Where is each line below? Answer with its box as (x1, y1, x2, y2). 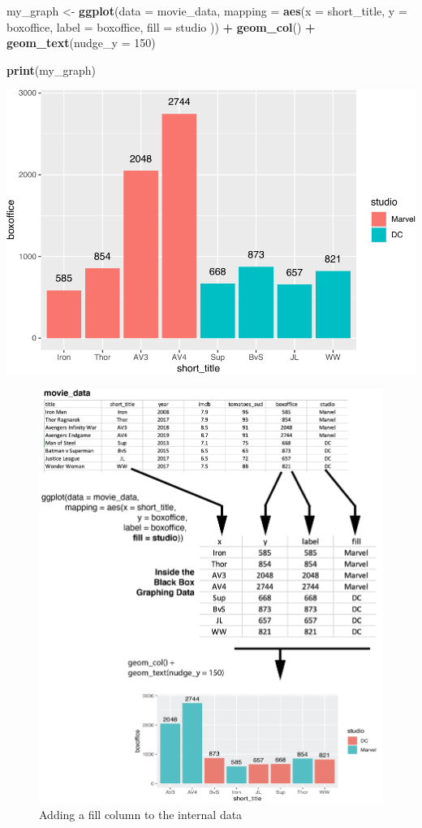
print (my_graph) (6, 61, 96, 78)
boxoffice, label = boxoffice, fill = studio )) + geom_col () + (6, 18, 316, 35)
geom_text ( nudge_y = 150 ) (6, 34, 156, 51)
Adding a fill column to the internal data (39, 806, 243, 823)
